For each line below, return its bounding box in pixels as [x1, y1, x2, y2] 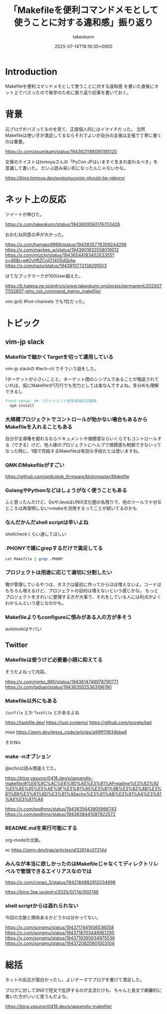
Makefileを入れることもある [5, 423, 73, 430]
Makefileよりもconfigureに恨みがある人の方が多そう [5, 613, 132, 620]
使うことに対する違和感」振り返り [13, 17, 153, 28]
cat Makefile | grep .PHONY [5, 556, 64, 561]
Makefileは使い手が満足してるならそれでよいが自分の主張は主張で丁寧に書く [5, 132, 162, 138]
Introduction [5, 66, 58, 77]
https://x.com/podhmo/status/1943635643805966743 [5, 806, 117, 812]
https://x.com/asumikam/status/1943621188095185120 [5, 148, 117, 154]
